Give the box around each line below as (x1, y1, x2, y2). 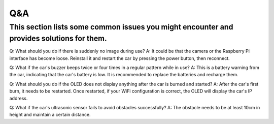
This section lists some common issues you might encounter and (9, 22, 233, 32)
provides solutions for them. (9, 34, 107, 43)
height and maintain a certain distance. (9, 112, 91, 118)
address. (9, 95, 28, 101)
